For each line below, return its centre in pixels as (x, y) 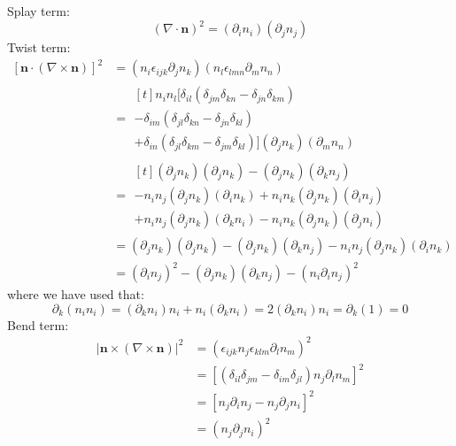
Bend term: (38, 324)
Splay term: (39, 11)
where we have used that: (76, 294)
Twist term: (39, 47)
